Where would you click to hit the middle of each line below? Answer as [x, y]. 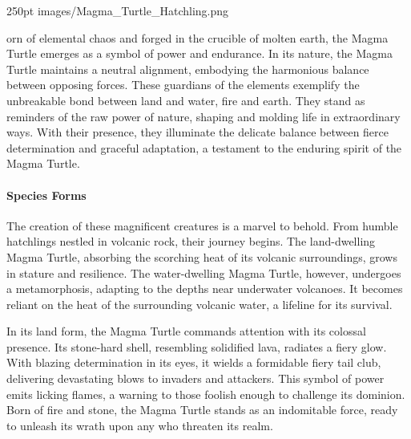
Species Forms [46, 195]
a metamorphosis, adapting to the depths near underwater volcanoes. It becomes [205, 289]
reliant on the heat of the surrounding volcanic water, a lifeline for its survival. [199, 304]
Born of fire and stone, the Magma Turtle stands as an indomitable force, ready [202, 410]
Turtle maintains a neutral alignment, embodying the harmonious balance [188, 69]
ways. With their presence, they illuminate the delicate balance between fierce [198, 132]
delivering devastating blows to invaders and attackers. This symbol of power [195, 378]
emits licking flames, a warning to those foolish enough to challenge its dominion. [206, 394]
